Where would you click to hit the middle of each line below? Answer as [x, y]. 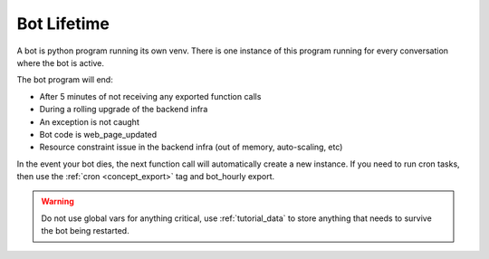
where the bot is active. [60, 62]
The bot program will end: [65, 80]
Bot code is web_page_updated [98, 134]
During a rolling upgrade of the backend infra [124, 110]
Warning [58, 201]
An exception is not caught [89, 121]
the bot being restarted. [86, 231]
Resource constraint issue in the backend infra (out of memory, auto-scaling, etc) [191, 147]
